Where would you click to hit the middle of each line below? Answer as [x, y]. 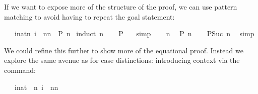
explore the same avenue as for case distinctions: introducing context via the [122, 60]
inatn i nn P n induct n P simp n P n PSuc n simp [134, 33]
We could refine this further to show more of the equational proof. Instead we [124, 50]
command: [20, 70]
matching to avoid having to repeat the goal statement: [89, 16]
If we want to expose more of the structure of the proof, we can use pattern [121, 7]
